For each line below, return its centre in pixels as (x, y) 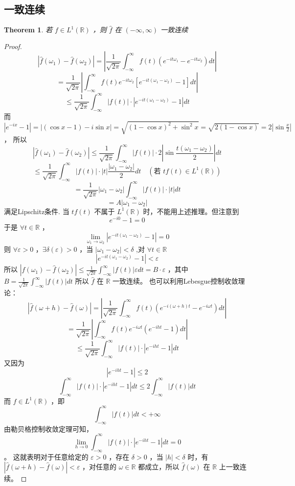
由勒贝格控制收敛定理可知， (48, 428)
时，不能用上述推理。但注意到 (191, 211)
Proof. (13, 46)
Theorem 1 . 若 (28, 30)
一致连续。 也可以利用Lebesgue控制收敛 (175, 281)
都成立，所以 (159, 467)
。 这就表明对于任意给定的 (46, 456)
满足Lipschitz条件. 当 (37, 211)
